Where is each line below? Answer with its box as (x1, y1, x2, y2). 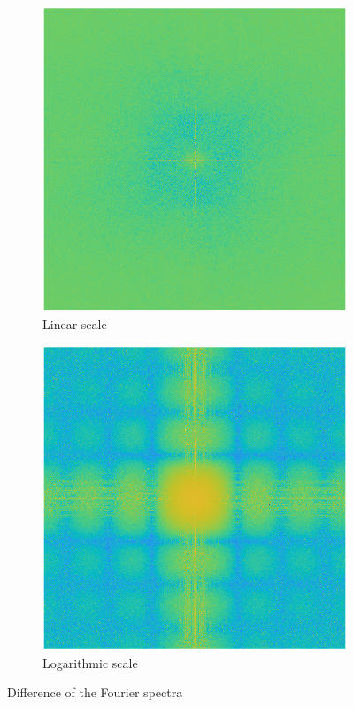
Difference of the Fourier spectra (7, 683, 183, 702)
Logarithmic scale (42, 653, 138, 672)
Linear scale (42, 314, 107, 333)
